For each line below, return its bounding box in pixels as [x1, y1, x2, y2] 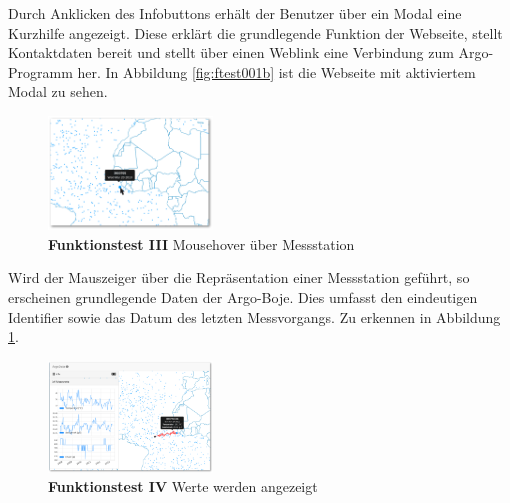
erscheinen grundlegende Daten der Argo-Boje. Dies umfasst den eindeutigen [8, 286, 478, 307]
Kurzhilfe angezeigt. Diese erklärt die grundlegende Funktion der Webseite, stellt [8, 22, 503, 43]
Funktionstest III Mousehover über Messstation [48, 233, 355, 254]
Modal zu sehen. [8, 81, 108, 102]
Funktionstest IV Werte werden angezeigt [48, 476, 318, 497]
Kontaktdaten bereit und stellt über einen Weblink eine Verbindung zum [8, 42, 454, 63]
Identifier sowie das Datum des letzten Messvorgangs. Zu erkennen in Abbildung [8, 306, 501, 327]
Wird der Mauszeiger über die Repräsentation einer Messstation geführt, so [8, 267, 470, 288]
